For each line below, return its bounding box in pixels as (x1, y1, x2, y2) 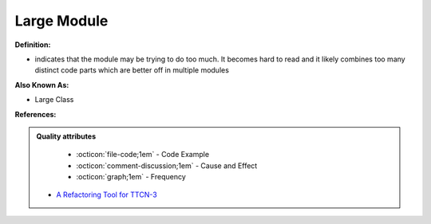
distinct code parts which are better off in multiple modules (34, 65, 229, 75)
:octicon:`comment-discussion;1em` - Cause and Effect (76, 160, 258, 171)
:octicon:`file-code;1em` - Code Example (76, 150, 210, 159)
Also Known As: (14, 80, 69, 89)
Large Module (14, 12, 109, 29)
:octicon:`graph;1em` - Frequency (76, 172, 187, 182)
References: (14, 109, 57, 119)
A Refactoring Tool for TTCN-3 (56, 190, 157, 199)
